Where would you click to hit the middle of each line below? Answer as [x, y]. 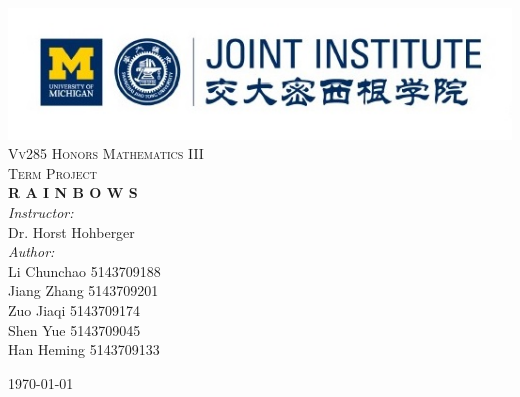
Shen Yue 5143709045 [74, 329]
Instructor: [41, 212]
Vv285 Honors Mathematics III [106, 153]
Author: [31, 251]
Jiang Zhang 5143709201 [83, 290]
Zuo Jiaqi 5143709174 [74, 309]
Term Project [52, 172]
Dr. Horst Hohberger [71, 231]
